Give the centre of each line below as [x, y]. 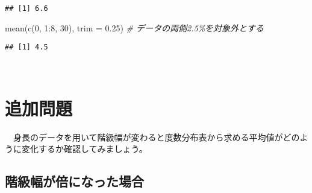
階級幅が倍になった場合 [74, 181]
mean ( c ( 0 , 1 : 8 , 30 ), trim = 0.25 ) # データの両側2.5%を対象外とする [134, 27]
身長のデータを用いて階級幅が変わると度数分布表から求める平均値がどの [156, 137]
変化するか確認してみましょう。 [84, 149]
